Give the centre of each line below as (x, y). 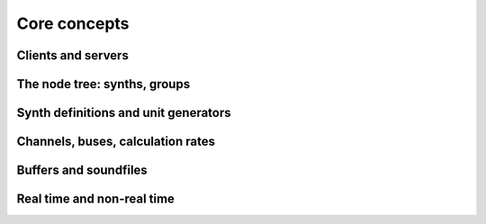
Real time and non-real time (96, 199)
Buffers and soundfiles (82, 170)
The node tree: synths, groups (103, 84)
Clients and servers (73, 55)
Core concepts (73, 23)
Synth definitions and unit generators (124, 113)
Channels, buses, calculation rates (116, 142)
